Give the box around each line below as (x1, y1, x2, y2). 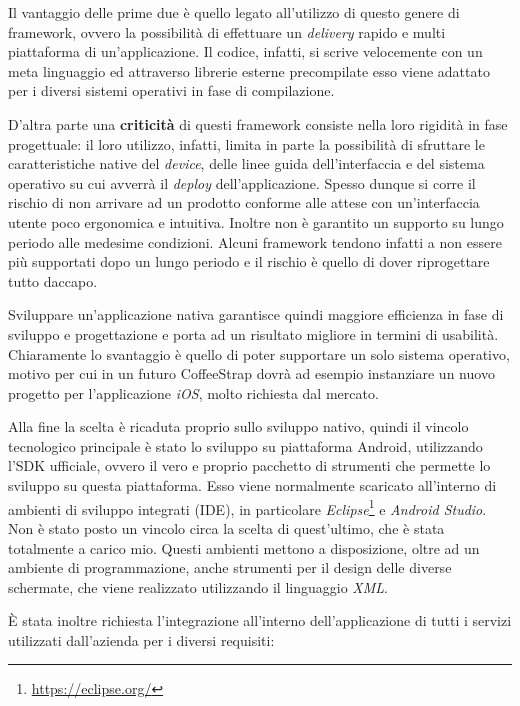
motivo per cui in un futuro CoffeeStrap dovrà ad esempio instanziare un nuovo (8, 363, 495, 384)
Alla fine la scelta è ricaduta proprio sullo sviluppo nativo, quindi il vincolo (8, 416, 469, 437)
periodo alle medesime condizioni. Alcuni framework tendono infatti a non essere (8, 231, 502, 252)
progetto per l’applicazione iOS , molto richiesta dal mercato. (8, 382, 379, 403)
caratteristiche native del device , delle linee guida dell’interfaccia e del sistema (8, 153, 485, 174)
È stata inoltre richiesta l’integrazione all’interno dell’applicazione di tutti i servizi (8, 610, 512, 631)
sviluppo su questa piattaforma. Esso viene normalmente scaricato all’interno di (8, 475, 497, 496)
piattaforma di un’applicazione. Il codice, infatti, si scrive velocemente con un (8, 41, 483, 62)
